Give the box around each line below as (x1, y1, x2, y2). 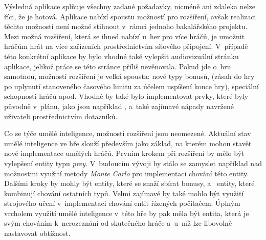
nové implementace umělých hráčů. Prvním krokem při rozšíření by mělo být (4, 148, 245, 158)
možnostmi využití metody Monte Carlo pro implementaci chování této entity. (4, 168, 249, 178)
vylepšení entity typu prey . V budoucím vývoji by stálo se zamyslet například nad (4, 157, 262, 168)
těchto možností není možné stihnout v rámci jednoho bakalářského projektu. (4, 21, 248, 32)
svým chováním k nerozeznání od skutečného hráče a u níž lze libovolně (4, 218, 232, 228)
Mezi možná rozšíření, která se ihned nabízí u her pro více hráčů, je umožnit (4, 31, 245, 41)
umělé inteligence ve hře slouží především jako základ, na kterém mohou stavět (4, 138, 252, 148)
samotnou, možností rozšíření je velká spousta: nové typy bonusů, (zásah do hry (4, 71, 255, 82)
